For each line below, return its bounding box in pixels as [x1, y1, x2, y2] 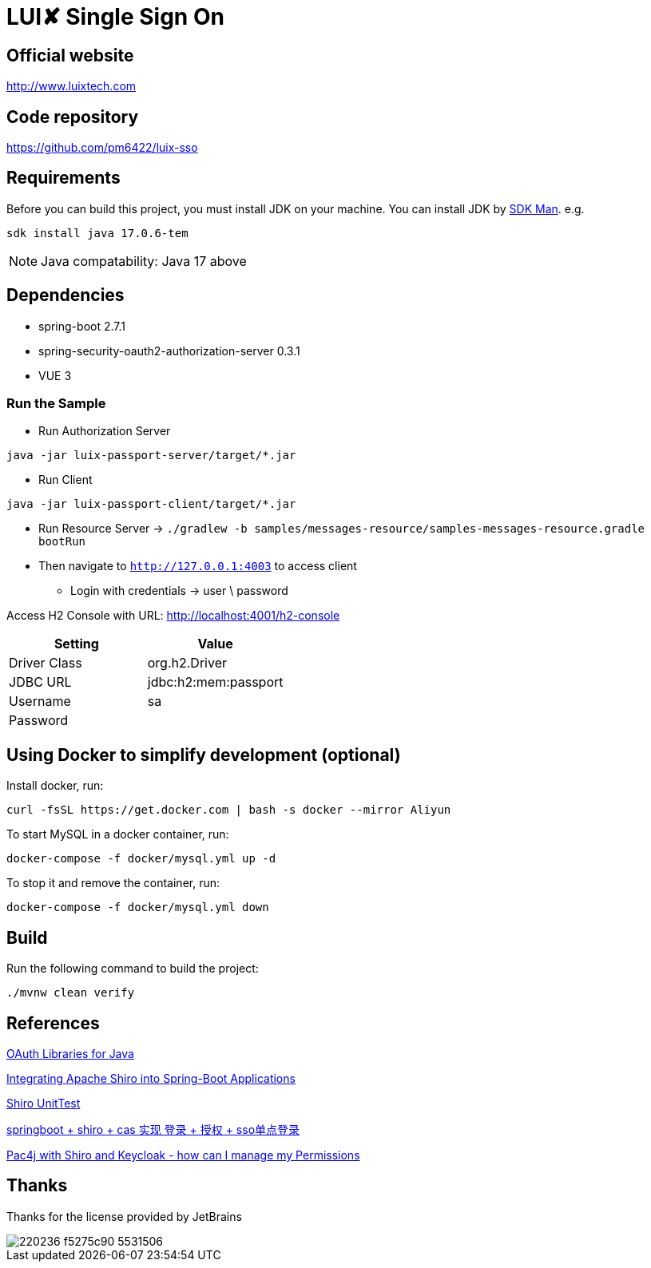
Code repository [6, 106, 139, 127]
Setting [54, 636, 99, 652]
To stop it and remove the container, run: [6, 876, 220, 890]
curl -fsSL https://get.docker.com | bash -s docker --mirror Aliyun [6, 803, 451, 817]
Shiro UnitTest [6, 1096, 81, 1110]
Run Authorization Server [38, 424, 171, 438]
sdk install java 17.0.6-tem [6, 226, 189, 240]
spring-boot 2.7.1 [38, 319, 125, 333]
